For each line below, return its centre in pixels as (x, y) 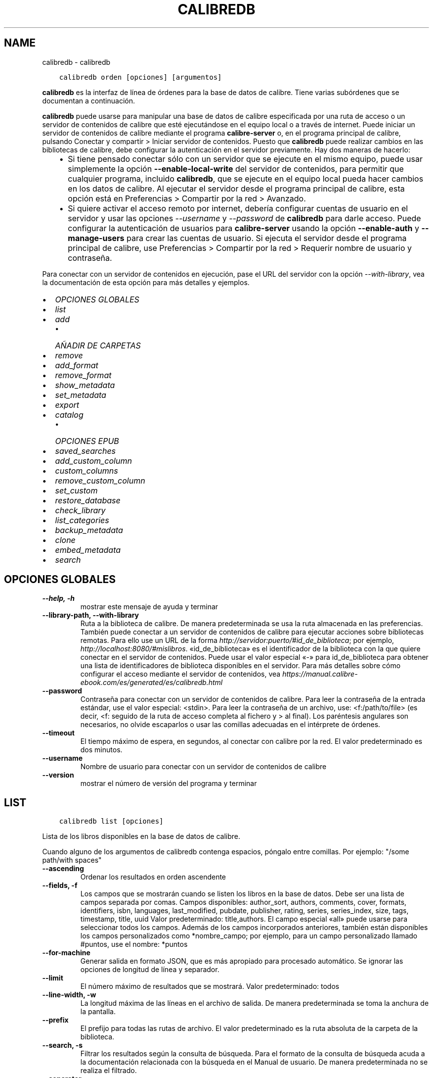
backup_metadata (89, 530)
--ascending (63, 869)
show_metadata (85, 385)
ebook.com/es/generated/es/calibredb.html (152, 683)
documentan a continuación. (88, 100)
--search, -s (63, 1045)
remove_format (83, 375)
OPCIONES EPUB (87, 441)
